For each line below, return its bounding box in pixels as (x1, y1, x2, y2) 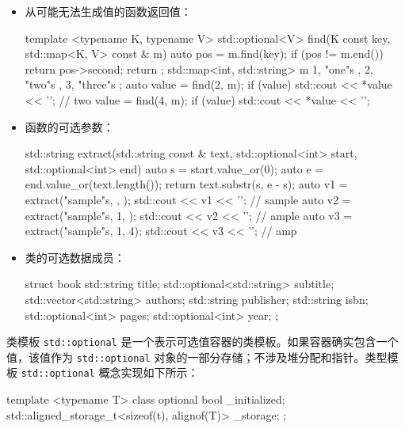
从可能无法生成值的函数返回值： (25, 3, 192, 19)
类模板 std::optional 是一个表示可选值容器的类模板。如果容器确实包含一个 (6, 333, 399, 350)
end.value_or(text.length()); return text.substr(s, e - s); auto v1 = (25, 176, 348, 192)
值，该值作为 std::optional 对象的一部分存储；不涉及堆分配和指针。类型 (6, 348, 388, 365)
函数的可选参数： (25, 118, 114, 135)
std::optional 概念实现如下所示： (21, 364, 199, 381)
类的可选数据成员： (25, 249, 125, 265)
